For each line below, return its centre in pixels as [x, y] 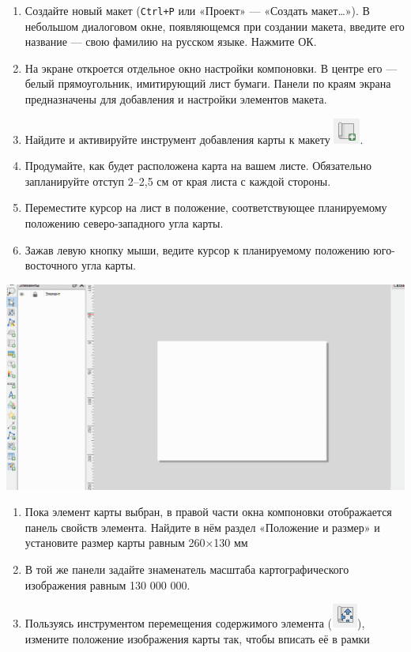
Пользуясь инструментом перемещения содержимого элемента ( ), [195, 623]
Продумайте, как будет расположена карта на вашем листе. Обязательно [198, 166]
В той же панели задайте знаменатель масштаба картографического [187, 569]
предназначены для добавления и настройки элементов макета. [176, 99]
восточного [51, 265]
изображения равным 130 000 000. [107, 584]
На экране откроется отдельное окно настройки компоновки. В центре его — [211, 68]
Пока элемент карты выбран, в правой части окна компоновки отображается [208, 512]
